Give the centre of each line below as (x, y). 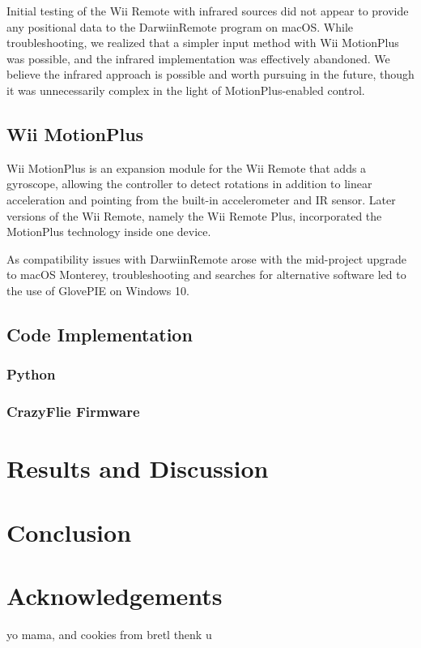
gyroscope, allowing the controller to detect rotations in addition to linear (189, 184)
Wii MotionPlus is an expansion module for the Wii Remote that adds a (187, 167)
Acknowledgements (115, 595)
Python (31, 374)
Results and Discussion (138, 468)
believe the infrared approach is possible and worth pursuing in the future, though (210, 74)
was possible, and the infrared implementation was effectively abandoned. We (198, 58)
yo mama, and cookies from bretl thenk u (109, 634)
